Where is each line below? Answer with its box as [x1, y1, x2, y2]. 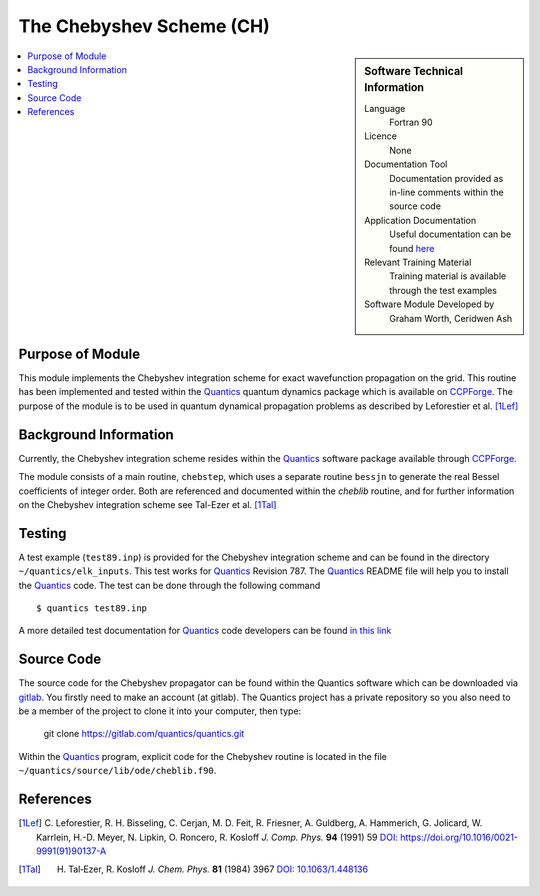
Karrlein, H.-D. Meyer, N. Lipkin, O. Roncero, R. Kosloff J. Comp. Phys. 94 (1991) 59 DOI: [36, 831, 399, 843]
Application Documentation [364, 214, 477, 226]
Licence [364, 130, 397, 142]
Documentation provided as [389, 172, 504, 184]
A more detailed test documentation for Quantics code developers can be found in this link [18, 625, 392, 637]
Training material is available [389, 270, 507, 282]
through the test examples [389, 284, 497, 296]
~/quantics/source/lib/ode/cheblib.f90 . [18, 765, 217, 777]
